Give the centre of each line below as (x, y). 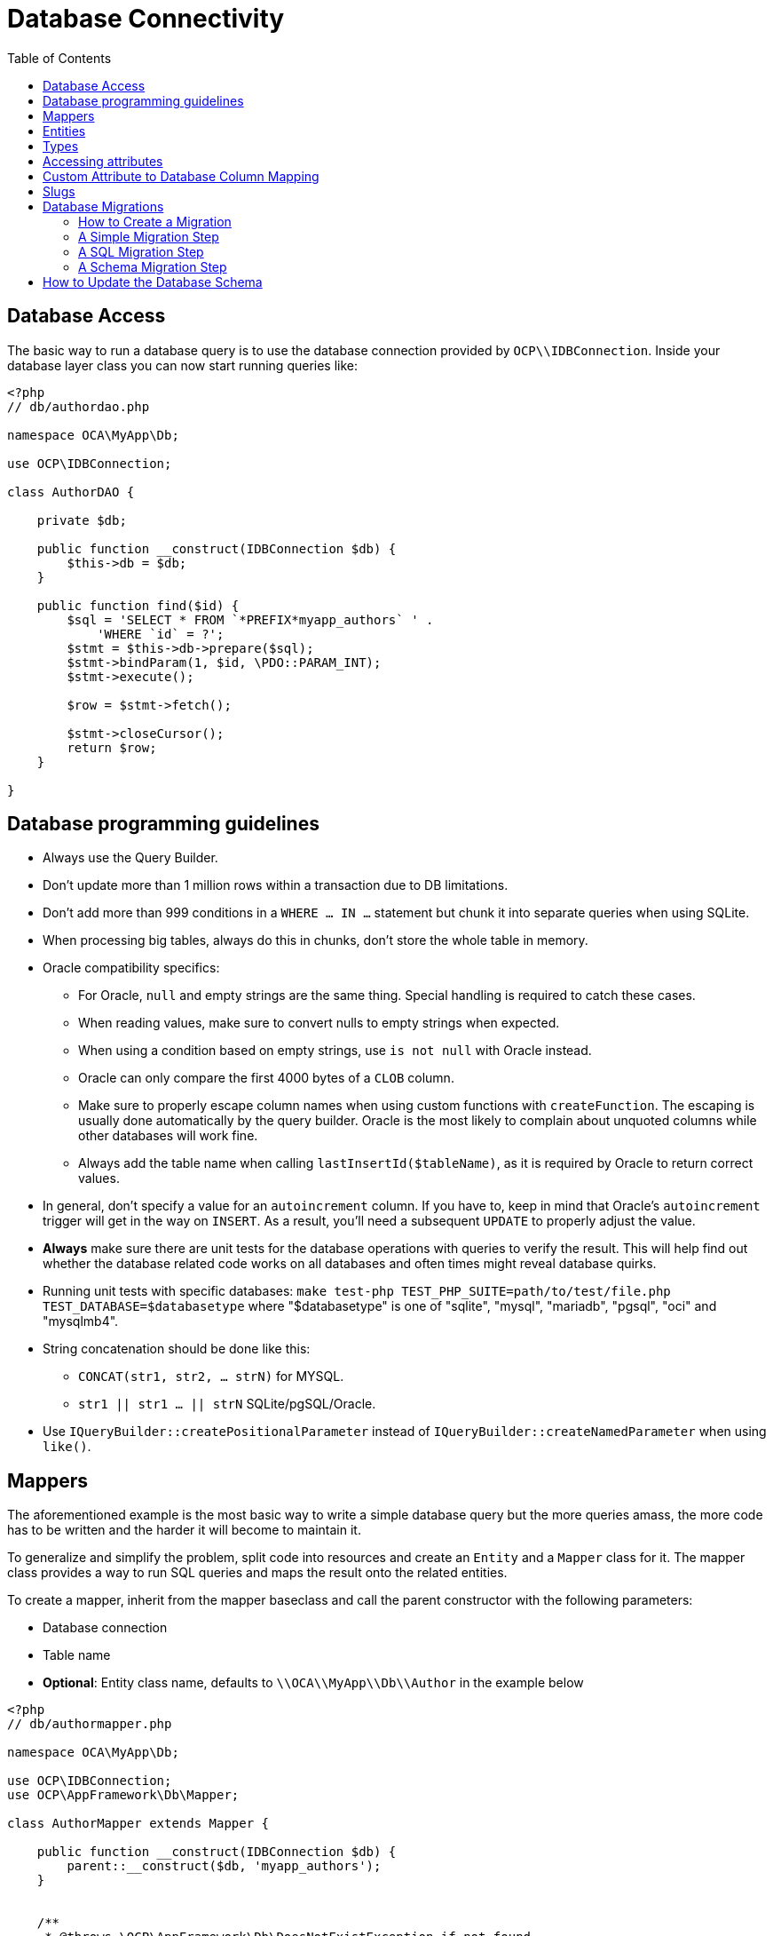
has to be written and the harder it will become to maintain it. (184, 1530)
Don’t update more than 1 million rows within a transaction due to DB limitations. (276, 885)
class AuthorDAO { (71, 492)
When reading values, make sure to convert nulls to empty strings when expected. (319, 1023)
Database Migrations (103, 206)
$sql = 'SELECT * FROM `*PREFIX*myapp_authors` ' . (250, 619)
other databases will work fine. (168, 1136)
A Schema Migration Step (153, 266)
